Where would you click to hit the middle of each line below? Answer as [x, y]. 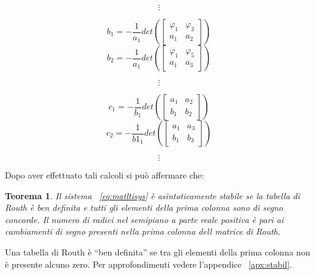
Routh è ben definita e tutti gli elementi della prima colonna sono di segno [144, 207]
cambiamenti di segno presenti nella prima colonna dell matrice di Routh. [143, 231]
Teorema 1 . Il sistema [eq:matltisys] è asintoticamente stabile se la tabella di [153, 195]
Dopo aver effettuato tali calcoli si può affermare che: [105, 175]
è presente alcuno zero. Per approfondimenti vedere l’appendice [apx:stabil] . [149, 264]
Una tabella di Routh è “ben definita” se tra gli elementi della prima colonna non [157, 251]
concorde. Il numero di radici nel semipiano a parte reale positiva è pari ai [144, 219]
